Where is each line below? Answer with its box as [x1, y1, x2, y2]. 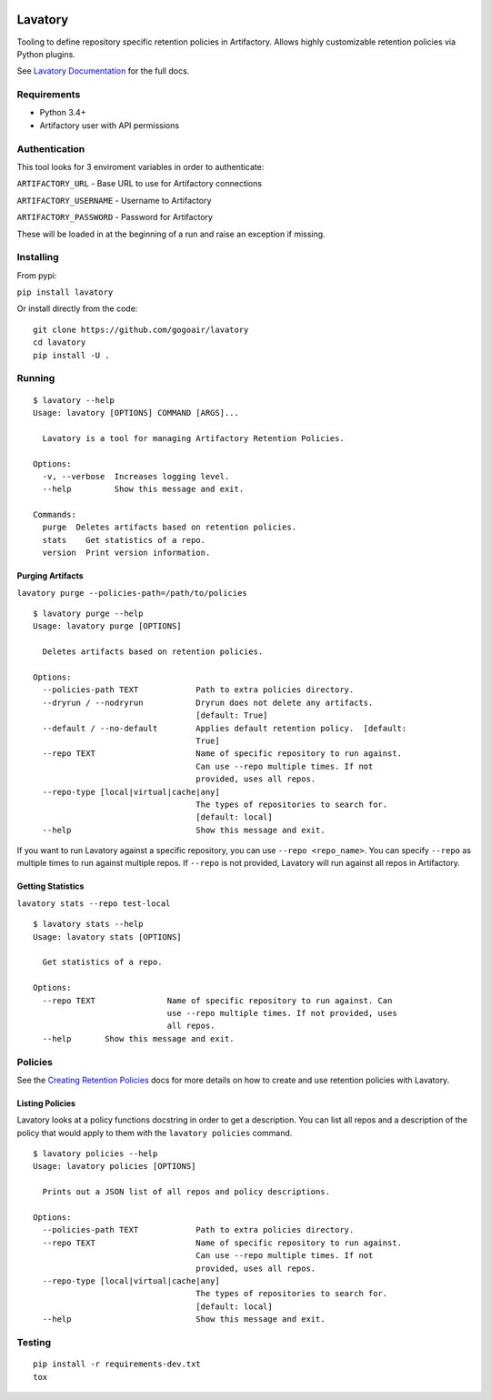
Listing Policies [16, 1097, 76, 1109]
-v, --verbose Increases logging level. [42, 471, 230, 481]
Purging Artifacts [16, 570, 84, 581]
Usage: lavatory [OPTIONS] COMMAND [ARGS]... [33, 408, 240, 418]
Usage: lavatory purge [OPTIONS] [33, 621, 182, 631]
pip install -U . [33, 350, 110, 360]
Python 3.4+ [39, 107, 86, 118]
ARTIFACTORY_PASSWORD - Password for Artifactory [16, 212, 214, 223]
